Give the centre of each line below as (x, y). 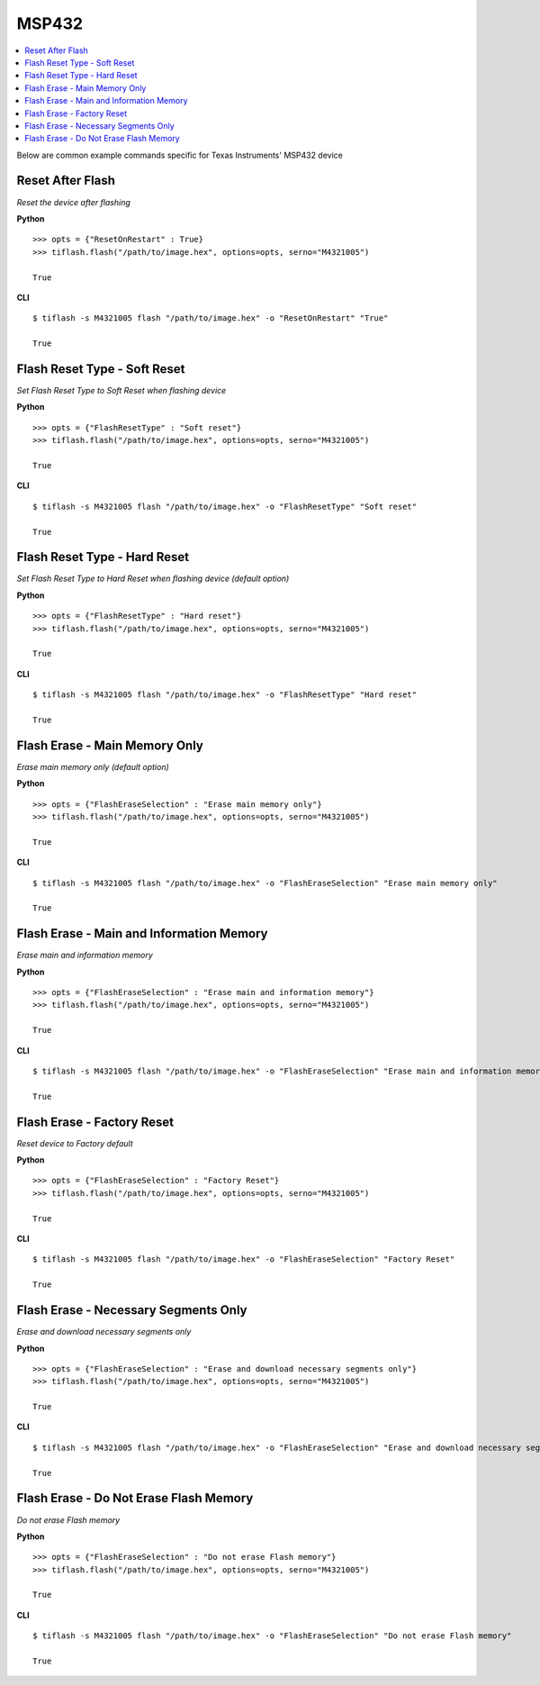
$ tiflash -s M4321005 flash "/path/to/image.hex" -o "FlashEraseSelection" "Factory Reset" (244, 1259)
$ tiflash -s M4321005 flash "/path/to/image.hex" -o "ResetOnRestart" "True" (211, 318)
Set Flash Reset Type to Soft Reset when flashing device (121, 390)
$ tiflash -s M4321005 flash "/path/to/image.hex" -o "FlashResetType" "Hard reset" (225, 695)
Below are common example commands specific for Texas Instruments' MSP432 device (180, 155)
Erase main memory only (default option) (93, 766)
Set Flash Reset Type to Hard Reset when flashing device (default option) (153, 579)
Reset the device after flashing (73, 202)
